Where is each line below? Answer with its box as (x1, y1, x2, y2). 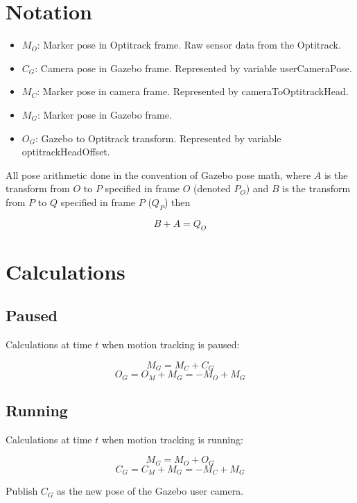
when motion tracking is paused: (101, 337, 240, 352)
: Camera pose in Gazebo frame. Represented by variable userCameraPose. (35, 60, 352, 75)
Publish (6, 484, 38, 498)
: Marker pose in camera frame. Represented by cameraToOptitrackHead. (37, 84, 349, 99)
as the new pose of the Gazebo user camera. (57, 484, 244, 498)
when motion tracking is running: (101, 432, 243, 446)
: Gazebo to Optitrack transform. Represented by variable (35, 130, 281, 145)
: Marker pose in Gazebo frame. (37, 107, 172, 121)
